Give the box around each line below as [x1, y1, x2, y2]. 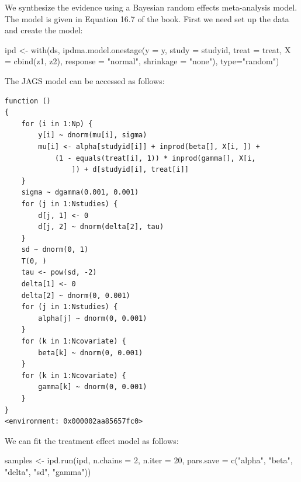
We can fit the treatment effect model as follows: [5, 434, 179, 446]
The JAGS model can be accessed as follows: [5, 74, 165, 86]
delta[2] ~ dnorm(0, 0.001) [21, 291, 130, 300]
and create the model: [5, 24, 83, 36]
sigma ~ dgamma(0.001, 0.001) [21, 188, 139, 197]
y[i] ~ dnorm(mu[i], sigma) [38, 131, 147, 140]
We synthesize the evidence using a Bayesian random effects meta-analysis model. [5, 1, 297, 13]
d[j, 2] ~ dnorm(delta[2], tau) [38, 223, 164, 231]
